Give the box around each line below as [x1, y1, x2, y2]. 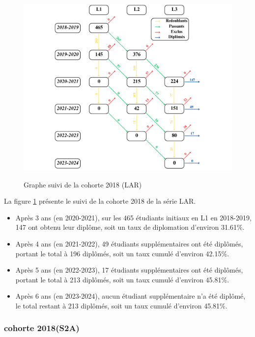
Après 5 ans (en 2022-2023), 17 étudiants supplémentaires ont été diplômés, [15, 265, 243, 275]
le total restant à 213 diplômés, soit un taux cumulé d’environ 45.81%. [15, 301, 227, 311]
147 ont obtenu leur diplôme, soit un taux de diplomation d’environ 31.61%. [15, 222, 245, 232]
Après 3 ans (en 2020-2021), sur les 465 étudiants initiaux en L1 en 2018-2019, [15, 212, 252, 222]
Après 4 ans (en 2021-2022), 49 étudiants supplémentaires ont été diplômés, [15, 239, 243, 249]
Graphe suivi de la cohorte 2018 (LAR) [24, 179, 142, 189]
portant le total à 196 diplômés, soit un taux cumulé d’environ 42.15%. [15, 248, 229, 258]
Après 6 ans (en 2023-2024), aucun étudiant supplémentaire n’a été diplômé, [15, 291, 246, 301]
